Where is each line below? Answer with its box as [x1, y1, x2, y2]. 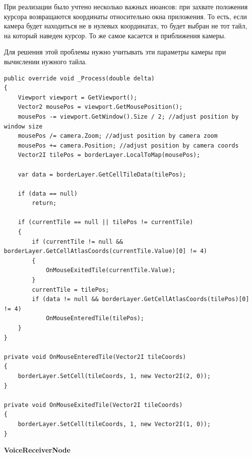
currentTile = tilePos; [32, 286, 109, 293]
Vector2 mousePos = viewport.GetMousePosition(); [18, 103, 183, 111]
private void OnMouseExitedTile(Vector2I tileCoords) [4, 401, 183, 408]
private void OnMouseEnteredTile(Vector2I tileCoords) [4, 353, 186, 360]
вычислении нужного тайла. [4, 56, 87, 66]
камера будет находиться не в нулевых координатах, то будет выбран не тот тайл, [4, 21, 247, 31]
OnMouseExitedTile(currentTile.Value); [46, 267, 176, 274]
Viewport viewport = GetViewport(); [18, 94, 137, 101]
